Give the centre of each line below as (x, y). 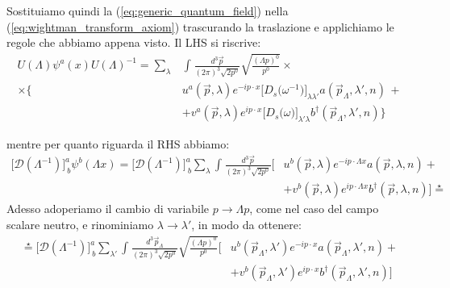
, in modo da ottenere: (246, 224)
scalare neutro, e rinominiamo (80, 224)
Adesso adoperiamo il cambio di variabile (108, 209)
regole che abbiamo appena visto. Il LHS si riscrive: (134, 42)
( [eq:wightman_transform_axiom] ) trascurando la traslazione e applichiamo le (200, 26)
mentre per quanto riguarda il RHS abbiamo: (118, 144)
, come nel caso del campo (314, 209)
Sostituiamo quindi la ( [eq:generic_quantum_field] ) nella (148, 10)
